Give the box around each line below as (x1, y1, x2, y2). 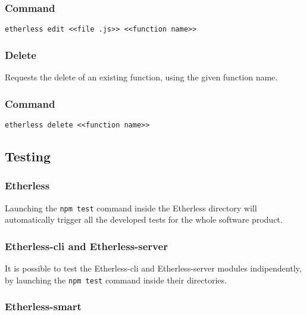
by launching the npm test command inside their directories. (5, 273, 227, 286)
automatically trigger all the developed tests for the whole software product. (5, 213, 283, 226)
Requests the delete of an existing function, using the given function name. (5, 71, 278, 83)
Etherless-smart (5, 299, 82, 314)
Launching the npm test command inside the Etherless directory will (5, 201, 257, 214)
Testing (5, 146, 51, 165)
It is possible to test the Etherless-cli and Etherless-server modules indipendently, (5, 262, 302, 275)
